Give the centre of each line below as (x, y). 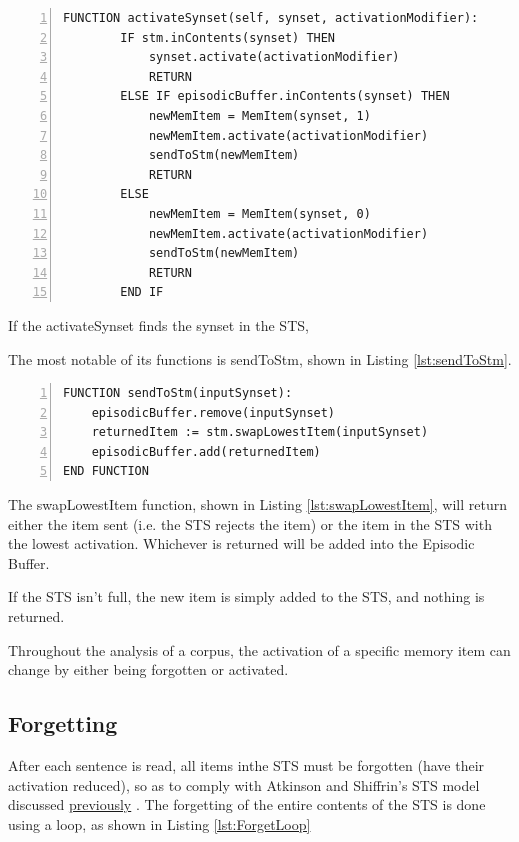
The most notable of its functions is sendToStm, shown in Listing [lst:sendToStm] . (260, 358)
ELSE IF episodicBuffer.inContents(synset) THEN (285, 96)
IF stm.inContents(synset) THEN (228, 37)
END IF (142, 292)
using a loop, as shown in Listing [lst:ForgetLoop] (159, 823)
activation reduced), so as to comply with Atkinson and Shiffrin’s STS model (244, 784)
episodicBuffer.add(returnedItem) (206, 451)
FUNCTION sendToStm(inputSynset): (178, 393)
